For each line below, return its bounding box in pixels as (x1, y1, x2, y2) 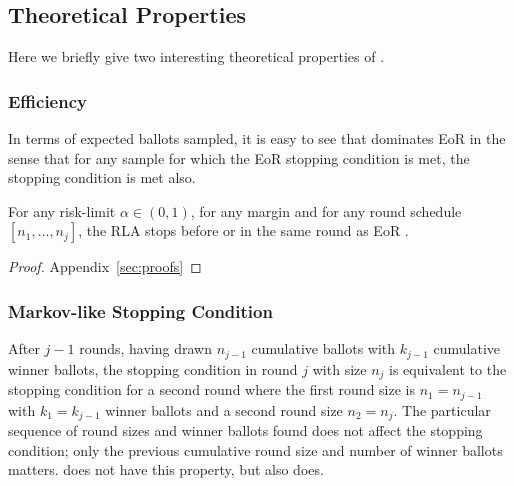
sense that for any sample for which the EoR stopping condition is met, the (8, 147, 470, 168)
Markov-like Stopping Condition (8, 298, 273, 323)
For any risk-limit (8, 200, 116, 221)
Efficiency (8, 88, 87, 113)
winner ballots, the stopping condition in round (8, 358, 298, 379)
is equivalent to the (389, 358, 507, 379)
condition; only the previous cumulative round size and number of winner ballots (8, 439, 503, 460)
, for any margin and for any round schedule (190, 200, 462, 221)
